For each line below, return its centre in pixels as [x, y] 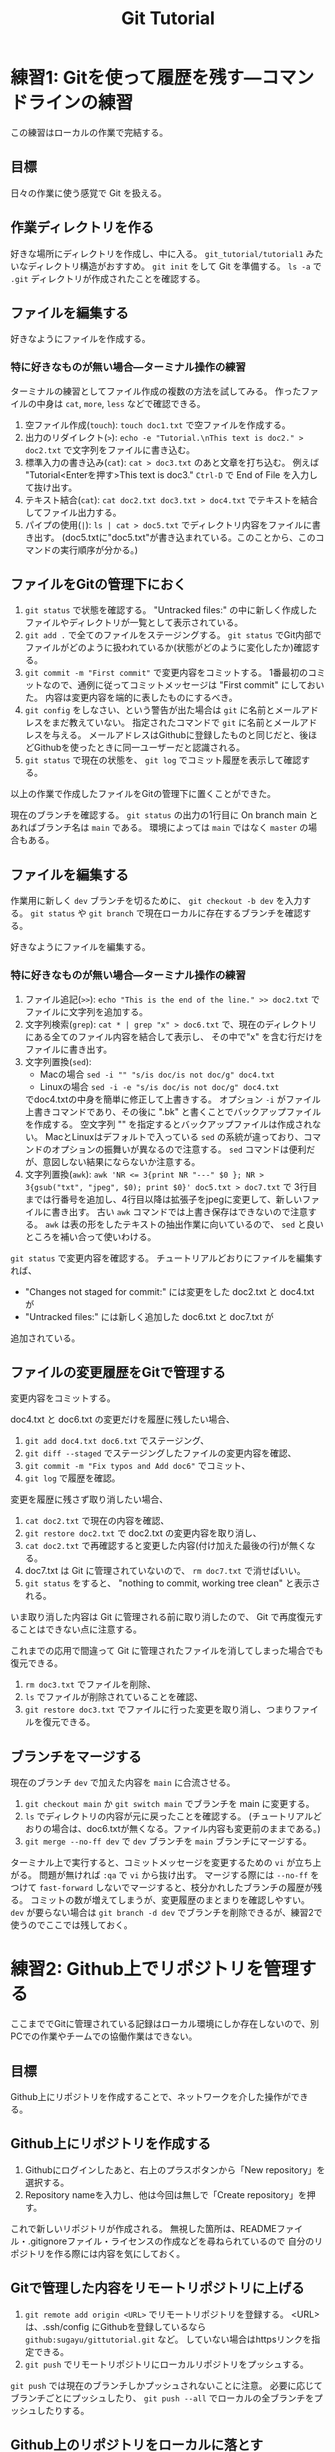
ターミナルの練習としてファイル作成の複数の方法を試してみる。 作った [156, 391]
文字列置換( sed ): [58, 1061]
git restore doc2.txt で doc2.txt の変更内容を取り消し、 [143, 1533]
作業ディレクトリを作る [82, 227]
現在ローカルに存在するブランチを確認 [223, 913]
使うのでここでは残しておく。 [71, 1925]
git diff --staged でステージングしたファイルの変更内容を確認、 [160, 1453]
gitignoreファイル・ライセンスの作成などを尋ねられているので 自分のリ [176, 2241]
